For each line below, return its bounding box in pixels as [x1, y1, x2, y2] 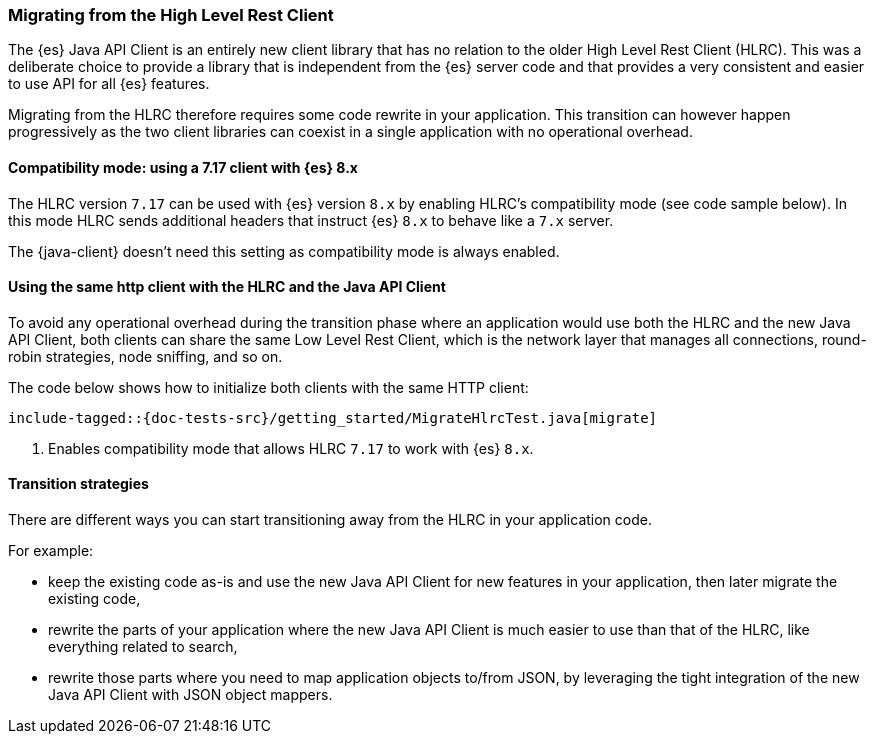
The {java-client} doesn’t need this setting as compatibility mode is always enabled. [8, 242, 560, 260]
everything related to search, [48, 638, 238, 656]
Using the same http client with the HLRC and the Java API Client [8, 278, 446, 296]
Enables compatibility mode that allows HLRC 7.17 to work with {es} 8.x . [48, 439, 534, 457]
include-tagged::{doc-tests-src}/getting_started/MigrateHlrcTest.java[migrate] [8, 409, 658, 426]
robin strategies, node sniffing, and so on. [8, 347, 283, 365]
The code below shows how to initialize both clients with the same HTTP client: [8, 378, 529, 396]
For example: [8, 542, 94, 560]
